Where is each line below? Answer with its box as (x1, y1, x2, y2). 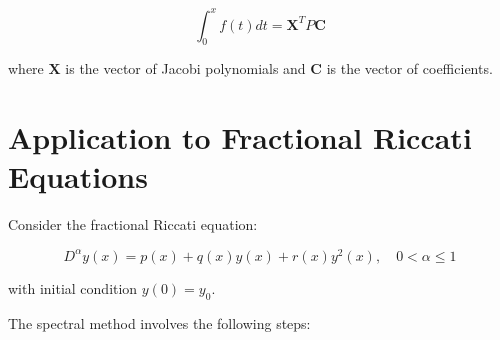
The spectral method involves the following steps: (8, 312, 311, 333)
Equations (8, 156, 148, 197)
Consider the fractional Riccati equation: (8, 214, 258, 235)
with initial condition (8, 277, 138, 298)
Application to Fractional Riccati (8, 117, 472, 158)
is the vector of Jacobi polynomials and (65, 58, 306, 79)
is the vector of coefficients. (326, 58, 493, 79)
